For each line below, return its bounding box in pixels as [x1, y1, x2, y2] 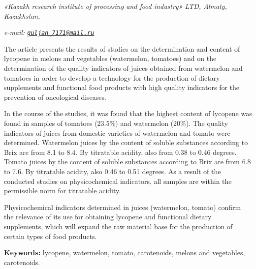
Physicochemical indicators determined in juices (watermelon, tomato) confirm [4, 202, 241, 212]
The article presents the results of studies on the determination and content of [4, 43, 240, 54]
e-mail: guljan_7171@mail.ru [4, 27, 95, 37]
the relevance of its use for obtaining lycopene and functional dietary [4, 211, 212, 222]
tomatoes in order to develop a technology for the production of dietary [4, 72, 220, 83]
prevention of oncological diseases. [4, 91, 106, 102]
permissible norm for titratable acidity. [4, 185, 121, 196]
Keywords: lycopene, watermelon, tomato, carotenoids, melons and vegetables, [4, 247, 245, 258]
